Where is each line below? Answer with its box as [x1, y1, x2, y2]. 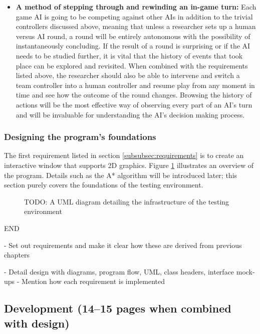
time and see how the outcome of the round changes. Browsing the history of [16, 89, 252, 100]
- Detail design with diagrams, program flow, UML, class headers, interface [4, 266, 234, 276]
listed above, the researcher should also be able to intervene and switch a [16, 70, 240, 80]
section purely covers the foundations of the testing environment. [4, 179, 203, 190]
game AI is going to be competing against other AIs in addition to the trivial [16, 11, 253, 21]
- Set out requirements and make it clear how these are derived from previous [4, 239, 242, 250]
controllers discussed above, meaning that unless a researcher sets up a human [16, 21, 256, 31]
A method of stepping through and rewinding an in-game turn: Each [16, 1, 256, 11]
